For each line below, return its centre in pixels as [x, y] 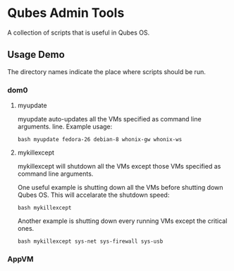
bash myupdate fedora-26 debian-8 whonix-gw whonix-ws [100, 140]
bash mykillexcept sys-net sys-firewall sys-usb [90, 241]
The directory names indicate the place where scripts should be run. [106, 71]
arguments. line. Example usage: [65, 127]
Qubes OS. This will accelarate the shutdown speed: [93, 195]
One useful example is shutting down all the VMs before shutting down [120, 188]
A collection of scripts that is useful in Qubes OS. [79, 32]
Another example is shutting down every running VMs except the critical [122, 221]
